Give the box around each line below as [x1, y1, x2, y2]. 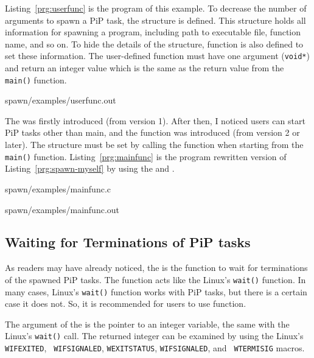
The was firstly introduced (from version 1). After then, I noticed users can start [5, 114, 305, 127]
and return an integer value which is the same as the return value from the [5, 61, 284, 74]
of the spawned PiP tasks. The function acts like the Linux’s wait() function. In [5, 273, 306, 286]
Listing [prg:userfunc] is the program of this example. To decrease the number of [5, 2, 307, 14]
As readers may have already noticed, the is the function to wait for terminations [5, 261, 308, 274]
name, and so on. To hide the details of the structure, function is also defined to [5, 37, 304, 50]
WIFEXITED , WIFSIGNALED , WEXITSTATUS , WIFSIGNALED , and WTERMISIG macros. [5, 342, 305, 354]
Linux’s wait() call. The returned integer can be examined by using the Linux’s [5, 329, 304, 342]
